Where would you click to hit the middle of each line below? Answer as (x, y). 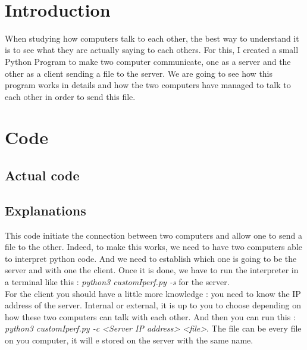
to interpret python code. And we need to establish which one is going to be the (151, 258)
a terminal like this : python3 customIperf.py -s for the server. (117, 282)
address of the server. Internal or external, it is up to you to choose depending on (153, 305)
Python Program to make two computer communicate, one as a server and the (148, 61)
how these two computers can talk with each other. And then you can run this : (150, 316)
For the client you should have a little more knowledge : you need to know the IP (153, 293)
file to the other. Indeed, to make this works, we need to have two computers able (153, 247)
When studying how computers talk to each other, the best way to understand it (152, 38)
